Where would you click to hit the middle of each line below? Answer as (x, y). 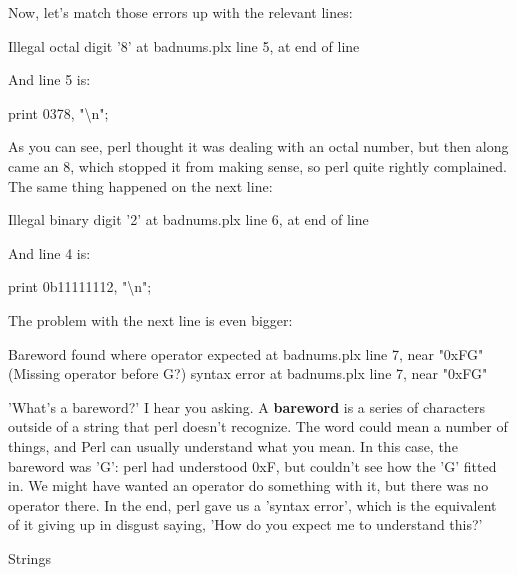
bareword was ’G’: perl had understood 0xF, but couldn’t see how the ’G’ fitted (252, 465)
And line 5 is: (49, 79)
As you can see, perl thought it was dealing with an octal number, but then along (258, 146)
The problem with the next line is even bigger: (150, 319)
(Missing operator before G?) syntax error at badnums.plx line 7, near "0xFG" (248, 373)
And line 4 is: (49, 252)
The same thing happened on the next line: (140, 185)
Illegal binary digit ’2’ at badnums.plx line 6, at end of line (188, 219)
